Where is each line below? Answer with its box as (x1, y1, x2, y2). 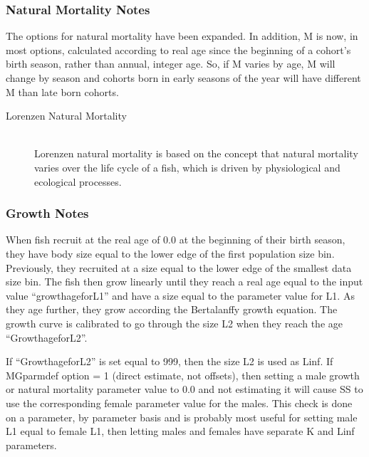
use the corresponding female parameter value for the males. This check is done (6, 395, 353, 410)
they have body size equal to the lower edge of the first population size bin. (6, 246, 335, 261)
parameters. (6, 437, 57, 452)
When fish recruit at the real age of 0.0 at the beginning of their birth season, (6, 232, 345, 247)
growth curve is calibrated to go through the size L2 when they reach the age (6, 315, 343, 330)
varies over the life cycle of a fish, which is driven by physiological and (34, 159, 341, 174)
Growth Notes (6, 204, 89, 222)
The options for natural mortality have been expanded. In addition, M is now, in (6, 28, 358, 43)
